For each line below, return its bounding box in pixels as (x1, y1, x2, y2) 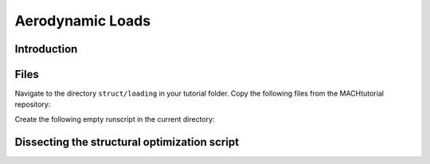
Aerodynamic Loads (14, 12, 151, 29)
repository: (14, 100, 51, 109)
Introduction (14, 42, 78, 56)
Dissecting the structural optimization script (14, 135, 239, 149)
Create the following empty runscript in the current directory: (14, 114, 215, 123)
